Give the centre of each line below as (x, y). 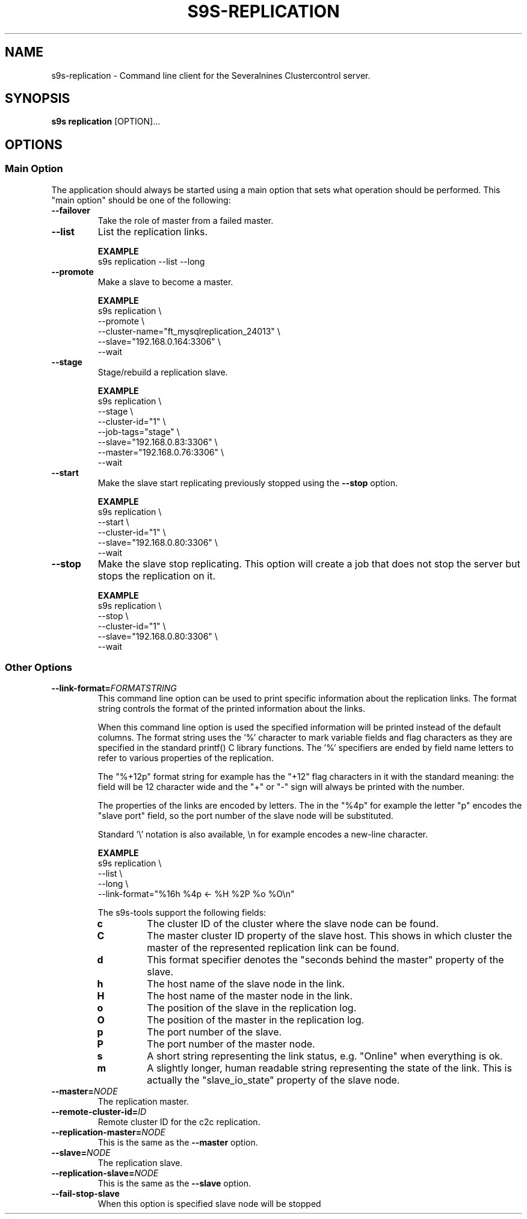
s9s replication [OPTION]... (106, 122)
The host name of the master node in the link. (250, 996)
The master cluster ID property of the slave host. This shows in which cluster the (330, 936)
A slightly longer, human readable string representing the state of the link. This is (329, 1068)
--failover (71, 210)
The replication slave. (140, 1163)
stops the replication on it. (156, 576)
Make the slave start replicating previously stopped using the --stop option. (248, 483)
